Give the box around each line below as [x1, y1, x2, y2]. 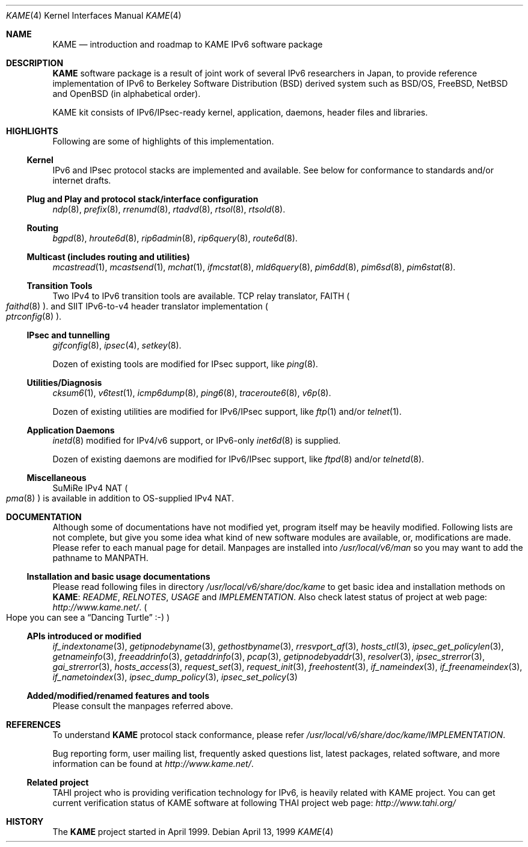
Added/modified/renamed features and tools [26, 690, 209, 701]
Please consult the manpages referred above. [52, 701, 233, 711]
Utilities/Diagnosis [26, 377, 102, 388]
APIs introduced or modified [26, 631, 142, 641]
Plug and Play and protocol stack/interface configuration [26, 194, 259, 204]
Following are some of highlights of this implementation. [52, 136, 274, 146]
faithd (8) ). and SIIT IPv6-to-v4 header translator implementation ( [6, 301, 268, 311]
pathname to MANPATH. [52, 553, 149, 563]
